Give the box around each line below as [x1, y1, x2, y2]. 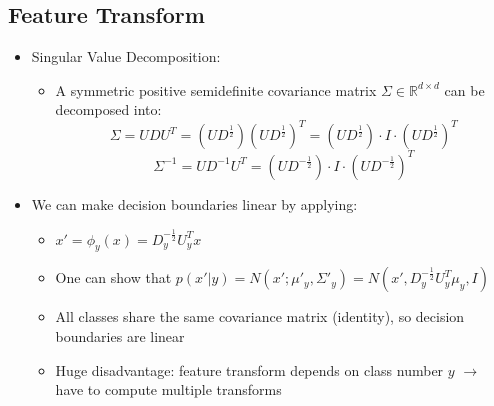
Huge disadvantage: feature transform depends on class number [55, 359, 444, 380]
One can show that [55, 267, 172, 288]
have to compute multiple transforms [55, 379, 282, 400]
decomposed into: [55, 99, 162, 120]
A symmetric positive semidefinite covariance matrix [55, 79, 377, 100]
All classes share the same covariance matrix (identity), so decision [55, 306, 465, 327]
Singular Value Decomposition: [31, 46, 221, 67]
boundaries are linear [55, 325, 185, 346]
